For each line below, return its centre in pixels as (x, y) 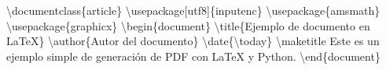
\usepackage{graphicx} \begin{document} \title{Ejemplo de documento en (188, 25)
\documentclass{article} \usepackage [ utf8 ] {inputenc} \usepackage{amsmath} (193, 10)
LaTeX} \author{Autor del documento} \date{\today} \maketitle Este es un (193, 41)
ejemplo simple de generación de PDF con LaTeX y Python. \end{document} (193, 56)
